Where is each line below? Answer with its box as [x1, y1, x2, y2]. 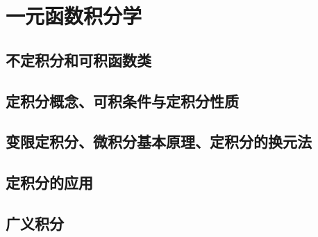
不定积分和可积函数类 [6, 49, 151, 70]
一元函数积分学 [6, 1, 142, 30]
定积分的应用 [6, 172, 93, 193]
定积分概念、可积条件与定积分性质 [6, 90, 239, 111]
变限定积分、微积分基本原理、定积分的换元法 [6, 131, 312, 152]
